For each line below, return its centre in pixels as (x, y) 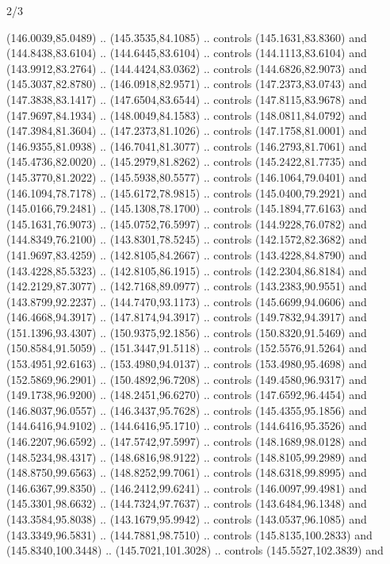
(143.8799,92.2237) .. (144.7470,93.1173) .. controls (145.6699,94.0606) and (187, 301)
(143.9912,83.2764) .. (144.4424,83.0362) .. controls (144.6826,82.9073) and (187, 68)
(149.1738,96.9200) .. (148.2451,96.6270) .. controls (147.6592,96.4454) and (187, 395)
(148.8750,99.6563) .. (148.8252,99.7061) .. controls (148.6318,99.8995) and (187, 472)
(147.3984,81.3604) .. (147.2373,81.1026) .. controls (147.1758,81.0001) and (187, 130)
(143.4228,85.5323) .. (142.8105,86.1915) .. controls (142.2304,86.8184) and (187, 270)
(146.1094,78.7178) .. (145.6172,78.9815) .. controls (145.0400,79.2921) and (187, 192)
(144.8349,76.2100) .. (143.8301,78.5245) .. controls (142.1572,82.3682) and (187, 239)
